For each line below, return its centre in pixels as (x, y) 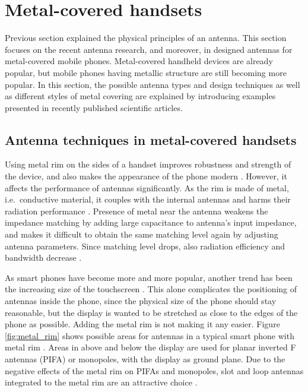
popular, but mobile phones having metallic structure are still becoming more (146, 72)
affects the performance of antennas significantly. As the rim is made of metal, (147, 187)
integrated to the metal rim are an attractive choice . (101, 382)
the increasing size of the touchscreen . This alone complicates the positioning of (151, 289)
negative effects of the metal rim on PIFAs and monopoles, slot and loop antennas (154, 370)
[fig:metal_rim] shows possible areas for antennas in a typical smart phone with (150, 335)
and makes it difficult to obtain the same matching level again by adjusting (142, 234)
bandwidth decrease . (43, 257)
